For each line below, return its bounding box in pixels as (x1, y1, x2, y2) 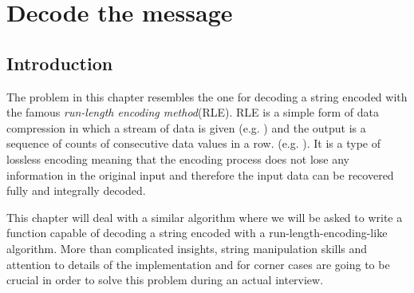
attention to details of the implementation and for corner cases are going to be (6, 255, 390, 272)
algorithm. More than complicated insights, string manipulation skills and (6, 240, 368, 256)
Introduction (6, 50, 113, 75)
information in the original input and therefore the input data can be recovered (6, 166, 394, 183)
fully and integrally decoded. (6, 182, 146, 199)
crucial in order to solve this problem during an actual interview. (6, 271, 324, 288)
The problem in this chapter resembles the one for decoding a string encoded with (6, 88, 408, 105)
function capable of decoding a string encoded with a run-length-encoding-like (6, 224, 388, 241)
